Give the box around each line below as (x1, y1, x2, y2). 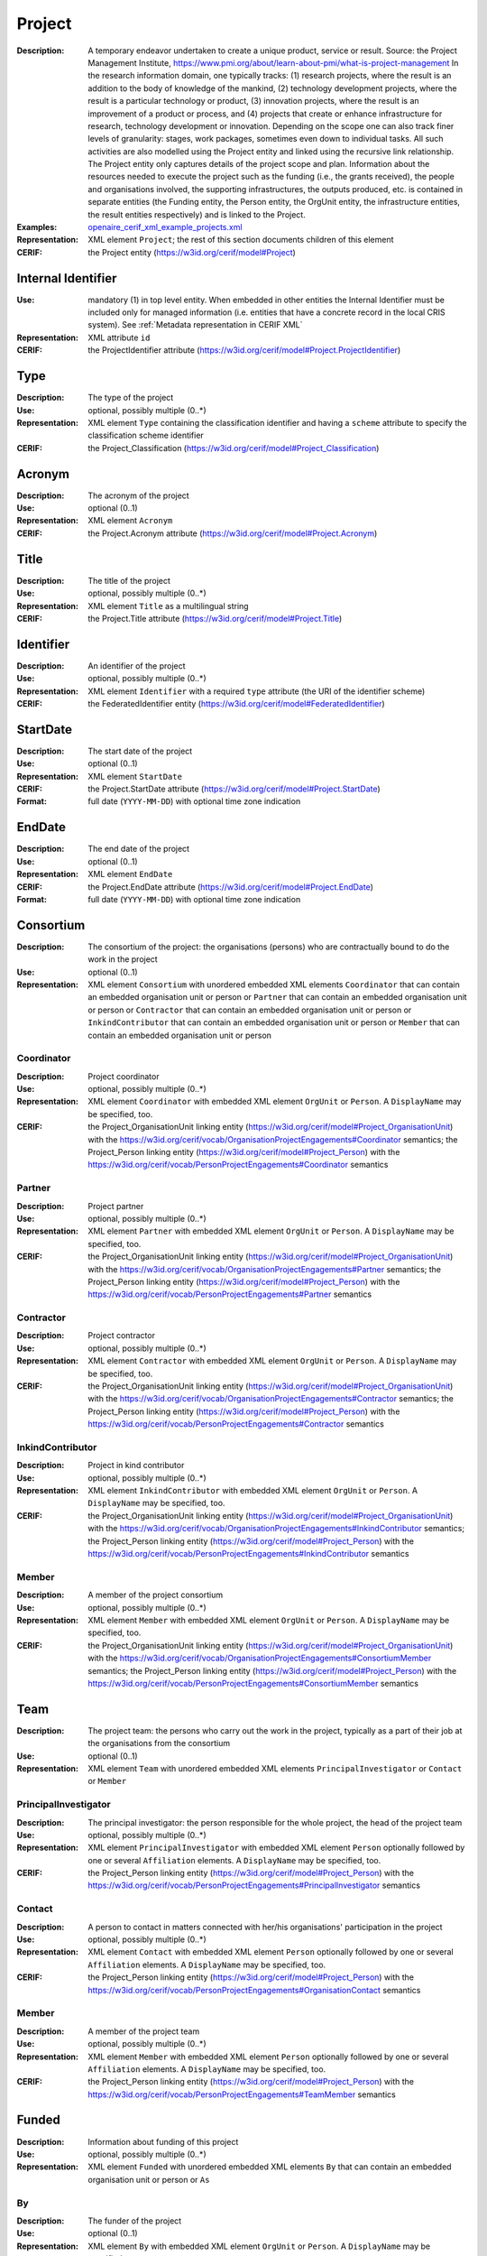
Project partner (87, 1200, 144, 1211)
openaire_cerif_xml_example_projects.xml (87, 222, 243, 233)
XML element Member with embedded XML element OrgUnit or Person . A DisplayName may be (87, 1614, 450, 1625)
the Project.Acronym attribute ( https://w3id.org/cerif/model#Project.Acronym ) (87, 528, 378, 539)
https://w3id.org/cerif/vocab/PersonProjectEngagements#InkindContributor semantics (87, 1549, 409, 1559)
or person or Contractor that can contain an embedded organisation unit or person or (87, 1004, 412, 1015)
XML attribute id (87, 332, 151, 343)
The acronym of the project (87, 490, 189, 501)
